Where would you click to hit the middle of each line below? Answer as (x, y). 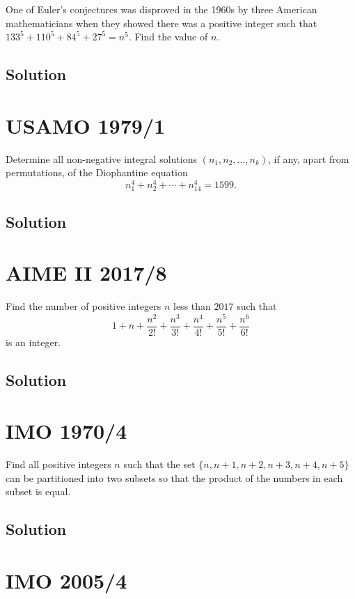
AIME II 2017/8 (86, 273)
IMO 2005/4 (66, 580)
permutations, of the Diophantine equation (97, 172)
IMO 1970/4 (66, 431)
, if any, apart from (309, 158)
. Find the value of (168, 37)
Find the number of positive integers (84, 306)
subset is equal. (38, 491)
